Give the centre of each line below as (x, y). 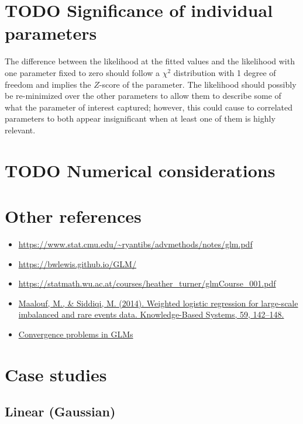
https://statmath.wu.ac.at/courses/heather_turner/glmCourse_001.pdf (147, 283)
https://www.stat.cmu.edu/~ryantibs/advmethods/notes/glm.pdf (135, 244)
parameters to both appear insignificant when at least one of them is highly (140, 118)
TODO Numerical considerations (140, 170)
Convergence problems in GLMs (76, 334)
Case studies (56, 374)
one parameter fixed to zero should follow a (82, 72)
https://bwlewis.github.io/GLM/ (77, 263)
